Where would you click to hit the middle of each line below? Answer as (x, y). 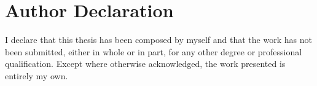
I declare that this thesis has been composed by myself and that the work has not (158, 40)
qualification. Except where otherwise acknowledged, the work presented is (145, 64)
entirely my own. (37, 75)
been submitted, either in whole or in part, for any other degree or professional (154, 51)
